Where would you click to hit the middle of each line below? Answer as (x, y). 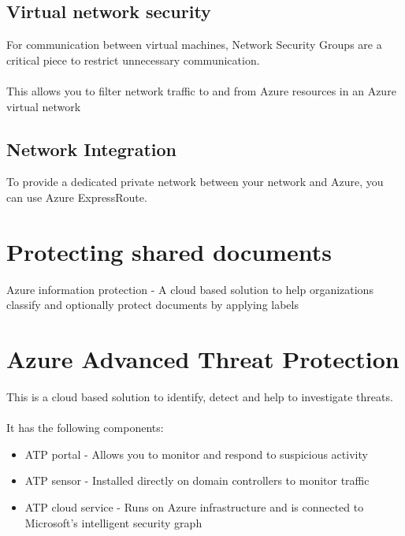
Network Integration (91, 149)
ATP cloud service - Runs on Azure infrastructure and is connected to (194, 506)
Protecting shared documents (169, 251)
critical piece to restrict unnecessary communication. (133, 60)
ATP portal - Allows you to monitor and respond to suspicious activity (196, 454)
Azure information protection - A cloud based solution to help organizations (190, 289)
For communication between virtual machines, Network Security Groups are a (194, 45)
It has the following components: (85, 428)
